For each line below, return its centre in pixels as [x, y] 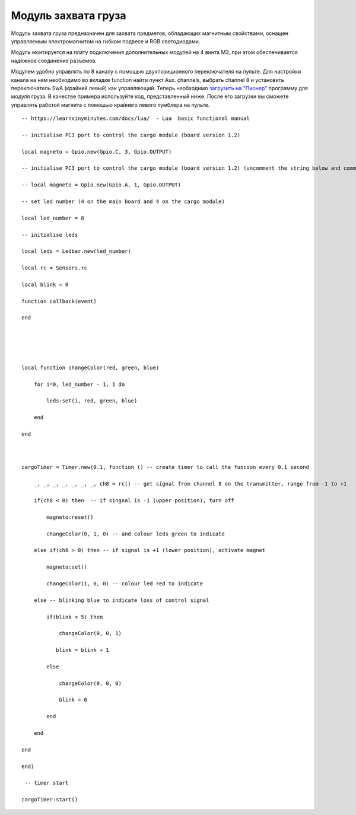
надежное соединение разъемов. [54, 61]
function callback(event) [59, 301]
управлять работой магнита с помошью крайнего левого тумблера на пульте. [110, 104]
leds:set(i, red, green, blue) [92, 401]
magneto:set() [67, 567]
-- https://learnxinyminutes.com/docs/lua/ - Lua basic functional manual [136, 118]
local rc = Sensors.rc [55, 268]
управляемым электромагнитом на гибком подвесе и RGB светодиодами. [106, 41]
